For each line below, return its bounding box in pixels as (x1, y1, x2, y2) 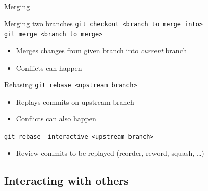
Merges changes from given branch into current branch (16, 45, 187, 55)
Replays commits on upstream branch (16, 96, 134, 107)
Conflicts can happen (16, 62, 82, 73)
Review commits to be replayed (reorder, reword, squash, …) (16, 147, 204, 158)
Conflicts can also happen (16, 113, 96, 124)
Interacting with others (4, 172, 129, 188)
